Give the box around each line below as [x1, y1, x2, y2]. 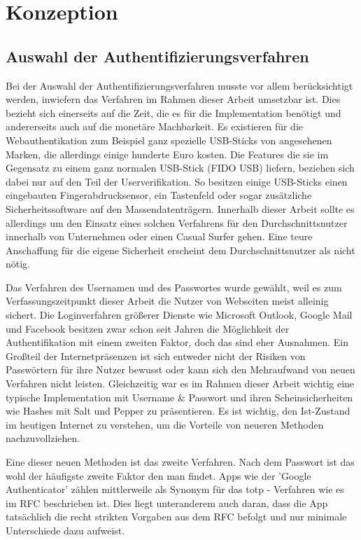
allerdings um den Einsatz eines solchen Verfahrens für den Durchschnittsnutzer [6, 215, 348, 230]
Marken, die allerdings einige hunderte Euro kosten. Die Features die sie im [6, 146, 329, 161]
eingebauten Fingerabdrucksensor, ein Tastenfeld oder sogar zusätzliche [6, 188, 312, 202]
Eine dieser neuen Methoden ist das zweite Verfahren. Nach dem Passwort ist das [6, 455, 355, 469]
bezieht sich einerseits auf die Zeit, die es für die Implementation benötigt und [6, 105, 341, 120]
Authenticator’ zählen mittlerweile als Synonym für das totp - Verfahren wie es [6, 482, 344, 497]
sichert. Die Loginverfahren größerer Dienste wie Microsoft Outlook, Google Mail [6, 307, 353, 322]
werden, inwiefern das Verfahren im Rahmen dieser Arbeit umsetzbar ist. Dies [6, 92, 341, 106]
